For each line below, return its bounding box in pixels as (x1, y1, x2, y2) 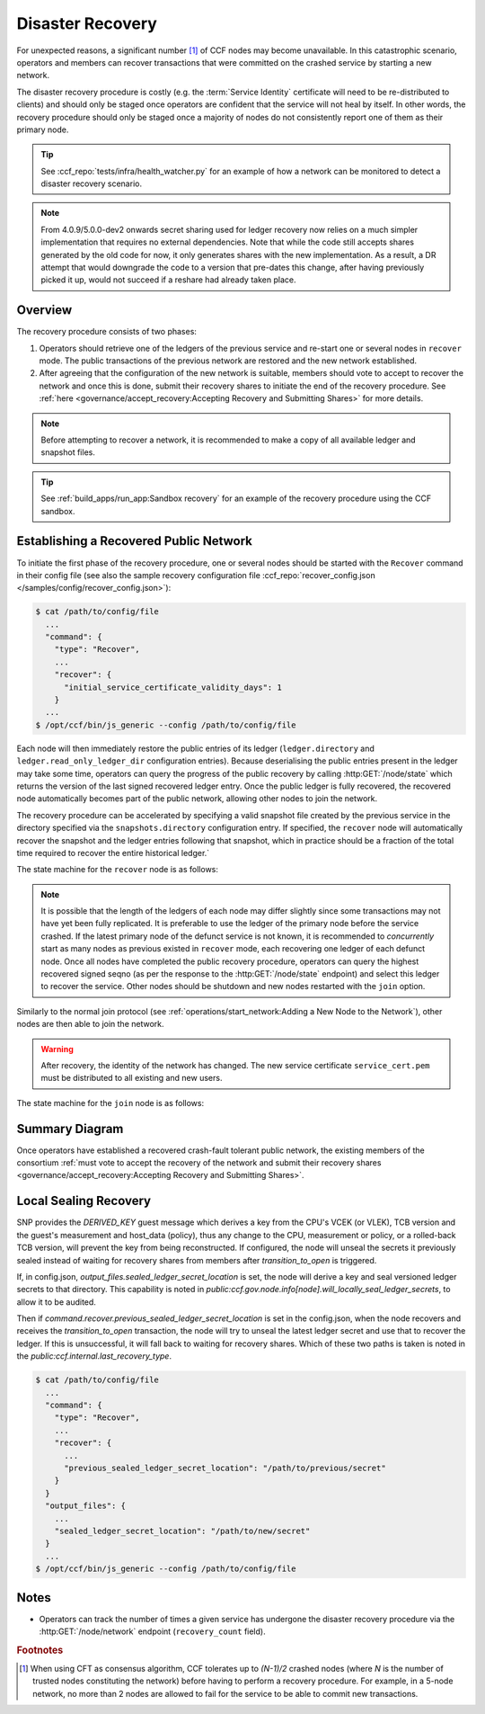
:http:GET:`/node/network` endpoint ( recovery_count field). (39, 1626, 266, 1637)
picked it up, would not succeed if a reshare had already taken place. (40, 274, 296, 285)
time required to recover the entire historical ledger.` (16, 847, 210, 858)
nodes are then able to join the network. (16, 1019, 165, 1030)
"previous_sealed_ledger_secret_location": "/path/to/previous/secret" (64, 1462, 386, 1473)
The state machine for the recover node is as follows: (16, 864, 219, 875)
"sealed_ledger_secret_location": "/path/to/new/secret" (54, 1525, 311, 1536)
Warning (40, 1043, 74, 1054)
